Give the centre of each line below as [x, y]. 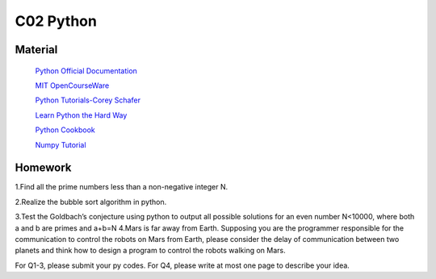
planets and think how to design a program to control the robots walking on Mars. [150, 251]
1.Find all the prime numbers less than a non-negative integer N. [122, 187]
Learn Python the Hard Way [81, 115]
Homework [43, 168]
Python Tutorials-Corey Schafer [88, 100]
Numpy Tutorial [61, 144]
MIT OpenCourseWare [72, 85]
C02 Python [56, 21]
